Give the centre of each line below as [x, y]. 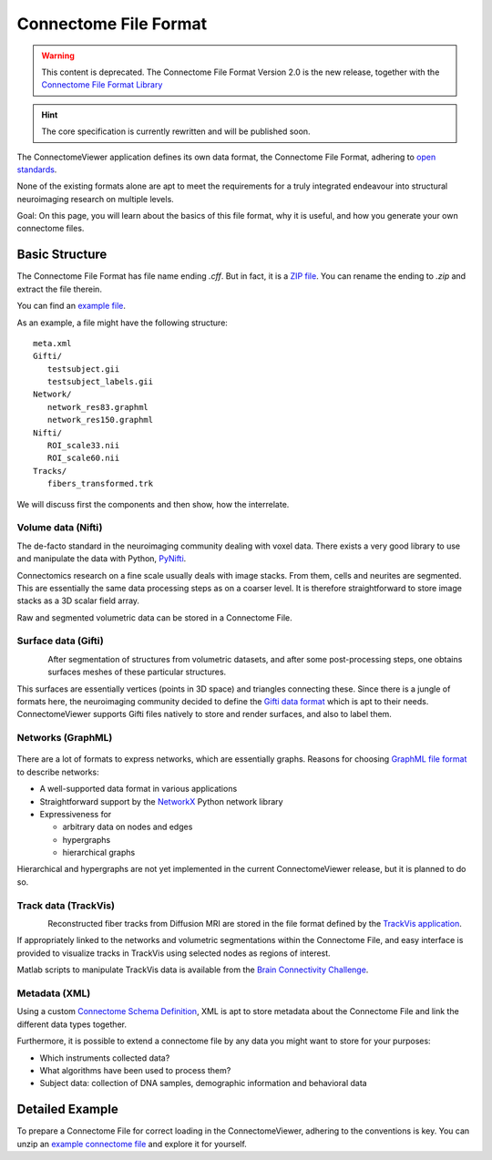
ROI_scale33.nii [83, 446]
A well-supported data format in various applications [138, 789]
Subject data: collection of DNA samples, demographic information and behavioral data [204, 1083]
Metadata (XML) [54, 993]
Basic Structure [62, 255]
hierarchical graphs [99, 853]
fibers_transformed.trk [100, 484]
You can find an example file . [72, 306]
